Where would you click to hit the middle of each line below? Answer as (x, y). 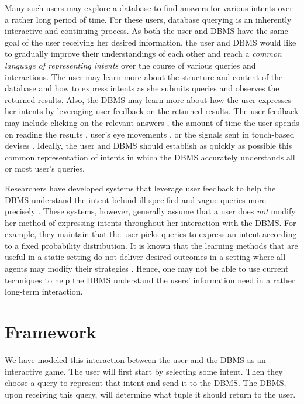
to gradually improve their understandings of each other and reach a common (143, 54)
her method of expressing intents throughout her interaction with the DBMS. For (151, 222)
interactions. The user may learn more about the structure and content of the (144, 76)
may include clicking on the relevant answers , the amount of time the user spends (152, 122)
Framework (51, 332)
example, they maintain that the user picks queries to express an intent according (151, 234)
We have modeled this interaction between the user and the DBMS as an (135, 359)
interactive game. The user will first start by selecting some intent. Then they (144, 371)
